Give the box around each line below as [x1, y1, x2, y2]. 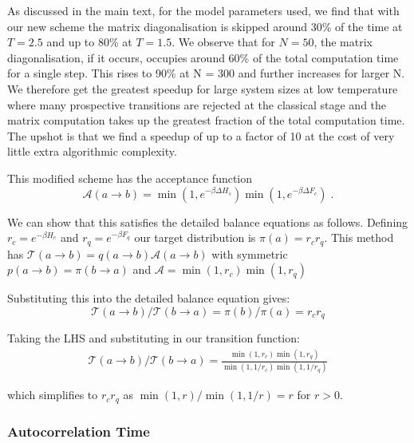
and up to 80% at [46, 34, 132, 50]
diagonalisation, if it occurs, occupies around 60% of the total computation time [7, 49, 399, 65]
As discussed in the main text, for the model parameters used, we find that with [7, 2, 400, 18]
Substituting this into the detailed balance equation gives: [7, 290, 290, 307]
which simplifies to [7, 386, 98, 403]
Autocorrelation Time [7, 421, 150, 441]
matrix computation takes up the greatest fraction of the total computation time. [7, 112, 405, 129]
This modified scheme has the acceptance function [7, 169, 253, 186]
